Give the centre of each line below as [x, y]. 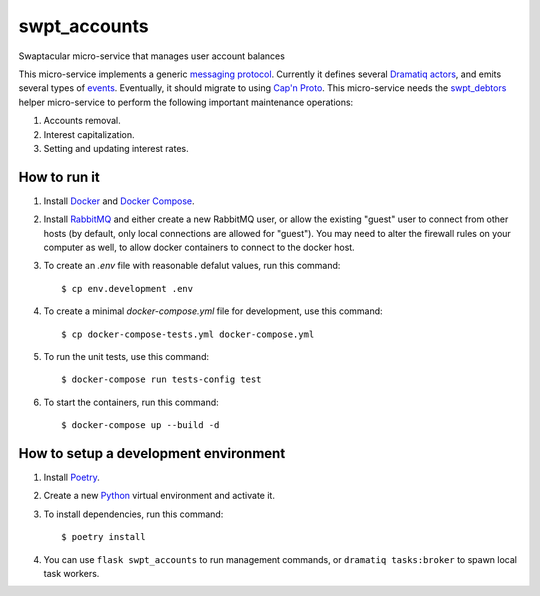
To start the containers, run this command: [131, 402]
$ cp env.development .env [127, 288]
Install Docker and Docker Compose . [119, 201]
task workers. [71, 573]
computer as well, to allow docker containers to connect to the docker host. [199, 247]
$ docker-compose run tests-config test [161, 379]
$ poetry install [103, 537]
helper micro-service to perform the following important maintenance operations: [186, 102]
